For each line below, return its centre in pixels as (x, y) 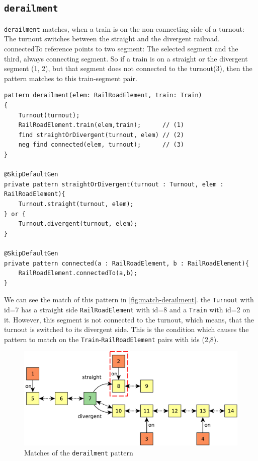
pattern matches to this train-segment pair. (71, 78)
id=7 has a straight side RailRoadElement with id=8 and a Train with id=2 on (127, 309)
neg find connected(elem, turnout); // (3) (101, 145)
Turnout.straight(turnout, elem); (76, 204)
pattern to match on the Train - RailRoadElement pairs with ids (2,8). (111, 339)
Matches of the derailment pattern (79, 452)
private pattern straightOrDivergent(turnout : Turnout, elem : (114, 184)
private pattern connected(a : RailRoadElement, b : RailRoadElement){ (126, 263)
